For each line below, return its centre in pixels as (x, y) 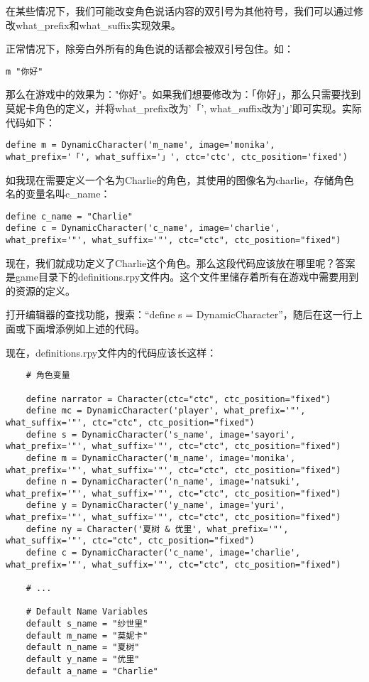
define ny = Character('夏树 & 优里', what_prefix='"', (157, 529)
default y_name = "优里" (83, 659)
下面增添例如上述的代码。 (85, 329)
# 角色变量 (48, 375)
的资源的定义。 (40, 290)
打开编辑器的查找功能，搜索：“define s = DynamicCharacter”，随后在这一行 (179, 314)
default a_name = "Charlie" (92, 671)
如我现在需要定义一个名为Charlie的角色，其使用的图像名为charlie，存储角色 (180, 179)
